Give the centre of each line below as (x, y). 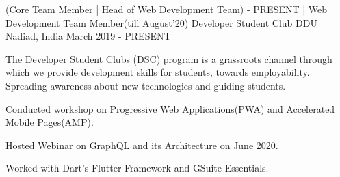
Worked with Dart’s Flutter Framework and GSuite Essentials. (137, 168)
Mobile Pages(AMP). (50, 122)
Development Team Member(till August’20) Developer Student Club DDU (161, 22)
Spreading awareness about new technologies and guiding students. (146, 85)
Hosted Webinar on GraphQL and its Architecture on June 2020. (142, 145)
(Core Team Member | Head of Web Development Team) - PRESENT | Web (167, 9)
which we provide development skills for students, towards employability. (158, 72)
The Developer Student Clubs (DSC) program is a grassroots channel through (169, 58)
